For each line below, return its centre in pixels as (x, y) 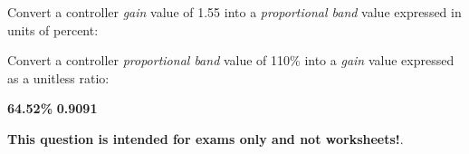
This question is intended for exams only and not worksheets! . (206, 138)
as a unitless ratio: (58, 77)
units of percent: (53, 29)
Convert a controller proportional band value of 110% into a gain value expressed (231, 60)
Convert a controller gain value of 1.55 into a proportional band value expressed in (234, 12)
